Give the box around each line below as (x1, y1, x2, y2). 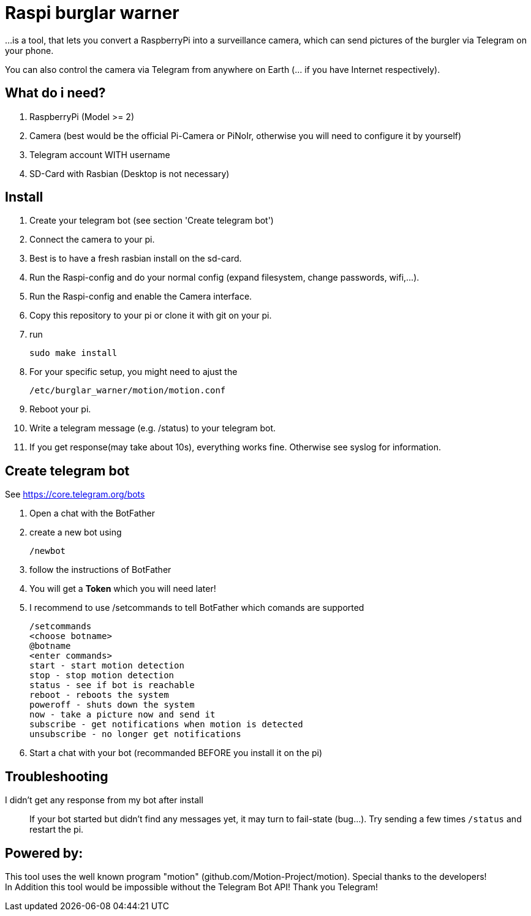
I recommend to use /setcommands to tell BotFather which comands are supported (29, 602, 364, 613)
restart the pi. (29, 824, 84, 835)
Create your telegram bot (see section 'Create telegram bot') (29, 215, 274, 226)
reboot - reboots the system (29, 690, 169, 700)
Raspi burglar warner (5, 2, 179, 23)
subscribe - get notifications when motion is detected (29, 719, 303, 730)
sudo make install (29, 348, 118, 358)
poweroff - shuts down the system (29, 700, 195, 710)
